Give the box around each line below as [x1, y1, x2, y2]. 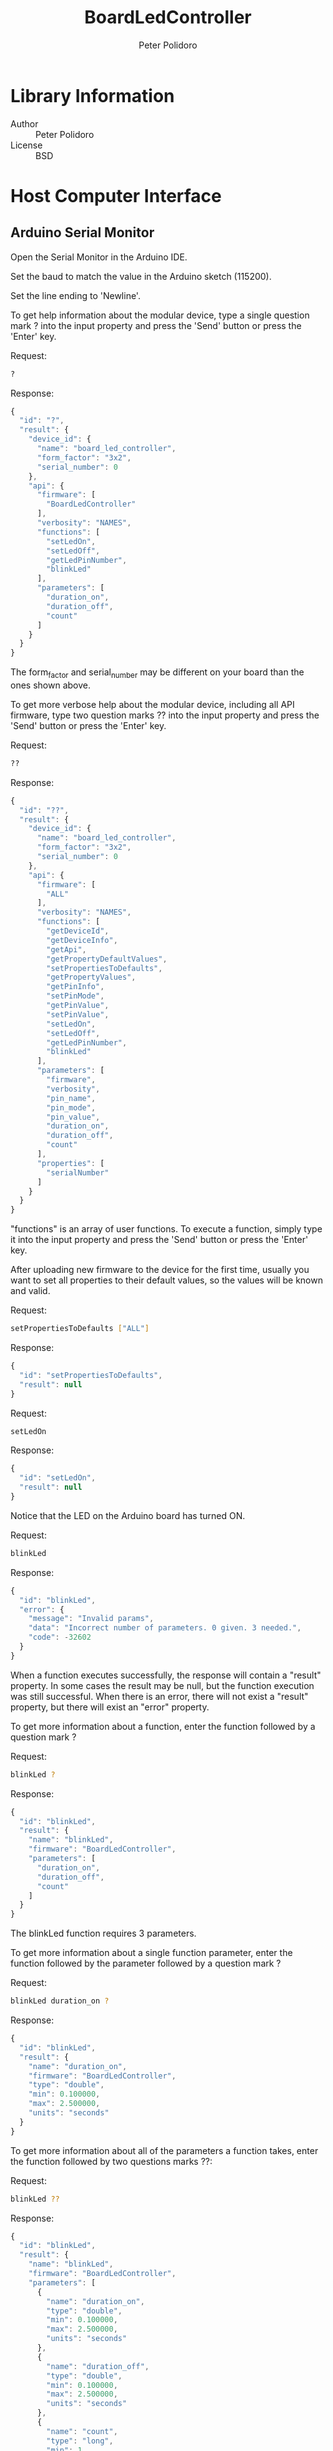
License [10, 139, 43, 151]
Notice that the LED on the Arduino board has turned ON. [10, 1509, 246, 1521]
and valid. [10, 1285, 51, 1297]
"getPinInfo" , [46, 982, 105, 992]
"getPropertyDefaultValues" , [46, 954, 168, 964]
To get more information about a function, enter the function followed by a [10, 1720, 316, 1732]
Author [10, 117, 39, 130]
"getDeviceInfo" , [46, 935, 118, 945]
